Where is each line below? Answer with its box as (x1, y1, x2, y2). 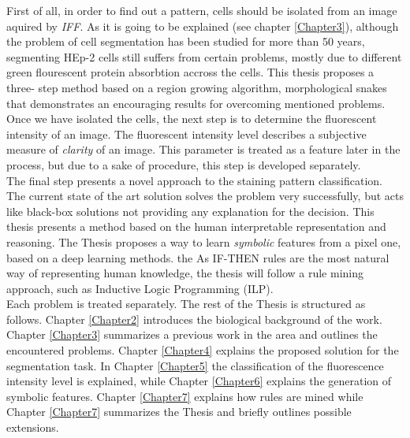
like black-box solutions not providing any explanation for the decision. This (6, 202, 375, 219)
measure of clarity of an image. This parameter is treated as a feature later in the (6, 141, 401, 158)
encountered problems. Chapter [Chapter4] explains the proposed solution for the (6, 342, 399, 358)
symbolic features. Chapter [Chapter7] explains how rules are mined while (6, 388, 363, 404)
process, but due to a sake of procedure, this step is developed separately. (6, 156, 361, 173)
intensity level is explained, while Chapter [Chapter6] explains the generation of (6, 373, 392, 389)
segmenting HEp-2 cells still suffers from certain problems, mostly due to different (6, 48, 402, 65)
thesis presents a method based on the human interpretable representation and (6, 218, 386, 235)
